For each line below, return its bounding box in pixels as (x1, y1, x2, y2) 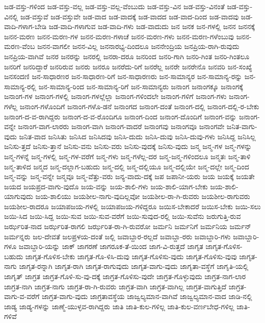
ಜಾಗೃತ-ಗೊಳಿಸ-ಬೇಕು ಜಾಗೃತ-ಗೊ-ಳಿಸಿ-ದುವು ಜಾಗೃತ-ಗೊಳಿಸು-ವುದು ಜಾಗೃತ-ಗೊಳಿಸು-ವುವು (25, 251, 237, 261)
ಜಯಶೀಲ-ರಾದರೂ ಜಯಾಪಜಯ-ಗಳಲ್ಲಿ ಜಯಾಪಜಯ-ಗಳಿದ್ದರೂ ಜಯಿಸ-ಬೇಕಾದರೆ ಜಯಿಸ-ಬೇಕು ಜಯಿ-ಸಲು (4, 201, 261, 211)
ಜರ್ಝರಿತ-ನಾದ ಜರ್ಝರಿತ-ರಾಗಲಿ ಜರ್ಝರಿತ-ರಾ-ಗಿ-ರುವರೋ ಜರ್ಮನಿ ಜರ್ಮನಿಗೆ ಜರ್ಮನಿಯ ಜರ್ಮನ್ (4, 221, 251, 232)
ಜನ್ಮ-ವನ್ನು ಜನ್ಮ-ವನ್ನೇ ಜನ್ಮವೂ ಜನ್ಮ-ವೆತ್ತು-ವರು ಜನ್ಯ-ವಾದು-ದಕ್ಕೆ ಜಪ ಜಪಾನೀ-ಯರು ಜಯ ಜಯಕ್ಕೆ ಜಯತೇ (4, 171, 255, 182)
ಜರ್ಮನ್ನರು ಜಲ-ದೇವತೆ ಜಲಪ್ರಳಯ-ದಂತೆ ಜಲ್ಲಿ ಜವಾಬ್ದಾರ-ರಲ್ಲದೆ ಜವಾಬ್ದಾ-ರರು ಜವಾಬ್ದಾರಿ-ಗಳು (4, 231, 231, 241)
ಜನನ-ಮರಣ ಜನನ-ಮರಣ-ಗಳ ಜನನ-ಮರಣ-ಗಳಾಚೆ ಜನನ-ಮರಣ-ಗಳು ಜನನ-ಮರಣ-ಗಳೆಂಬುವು (4, 31, 234, 41)
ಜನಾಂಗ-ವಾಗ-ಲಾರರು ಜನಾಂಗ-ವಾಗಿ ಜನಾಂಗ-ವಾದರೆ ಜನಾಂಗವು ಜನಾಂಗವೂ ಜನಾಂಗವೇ (18, 121, 225, 132)
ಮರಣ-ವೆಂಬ (4, 41, 35, 52)
